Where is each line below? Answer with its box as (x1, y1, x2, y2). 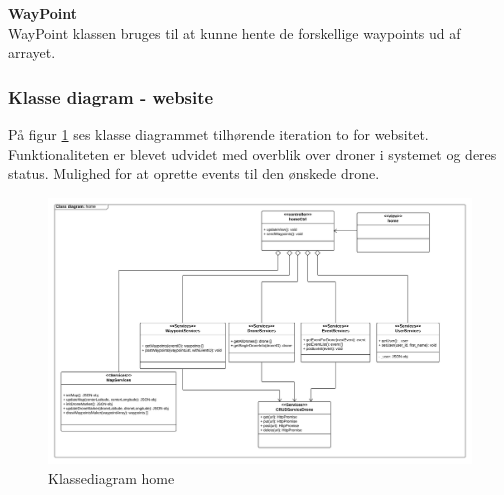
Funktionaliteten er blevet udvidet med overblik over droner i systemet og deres (8, 143, 497, 164)
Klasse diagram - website (8, 84, 214, 109)
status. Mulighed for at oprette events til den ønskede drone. (8, 163, 380, 184)
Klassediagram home (48, 467, 175, 488)
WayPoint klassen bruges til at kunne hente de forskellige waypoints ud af (8, 22, 461, 43)
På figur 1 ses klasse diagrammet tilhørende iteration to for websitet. (8, 124, 429, 144)
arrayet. (8, 42, 56, 63)
